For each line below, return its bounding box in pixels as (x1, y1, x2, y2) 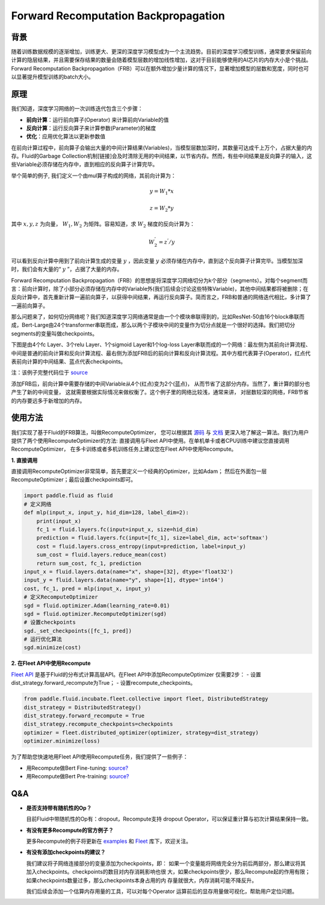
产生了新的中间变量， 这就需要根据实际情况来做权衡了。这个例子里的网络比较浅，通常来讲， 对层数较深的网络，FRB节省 (11, 389, 309, 396)
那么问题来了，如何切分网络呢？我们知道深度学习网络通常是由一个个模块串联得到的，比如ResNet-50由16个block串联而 (11, 313, 305, 320)
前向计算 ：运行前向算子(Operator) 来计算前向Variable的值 (26, 116, 169, 123)
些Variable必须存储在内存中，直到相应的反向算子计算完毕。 (11, 160, 158, 168)
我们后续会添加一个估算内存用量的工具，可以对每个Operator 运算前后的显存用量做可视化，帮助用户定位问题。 (26, 888, 298, 895)
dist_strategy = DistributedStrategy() (23, 703, 141, 711)
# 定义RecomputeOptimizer (23, 594, 99, 600)
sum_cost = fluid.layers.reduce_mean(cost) (36, 551, 167, 558)
